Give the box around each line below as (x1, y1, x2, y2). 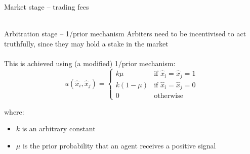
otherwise (154, 92, 183, 100)
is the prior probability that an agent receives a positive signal (22, 140, 216, 150)
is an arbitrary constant (22, 123, 96, 134)
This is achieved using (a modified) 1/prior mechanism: (4, 58, 176, 68)
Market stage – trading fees (4, 2, 89, 12)
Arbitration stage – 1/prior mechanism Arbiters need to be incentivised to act (4, 28, 246, 39)
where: (4, 106, 24, 117)
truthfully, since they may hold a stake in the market (4, 38, 169, 48)
